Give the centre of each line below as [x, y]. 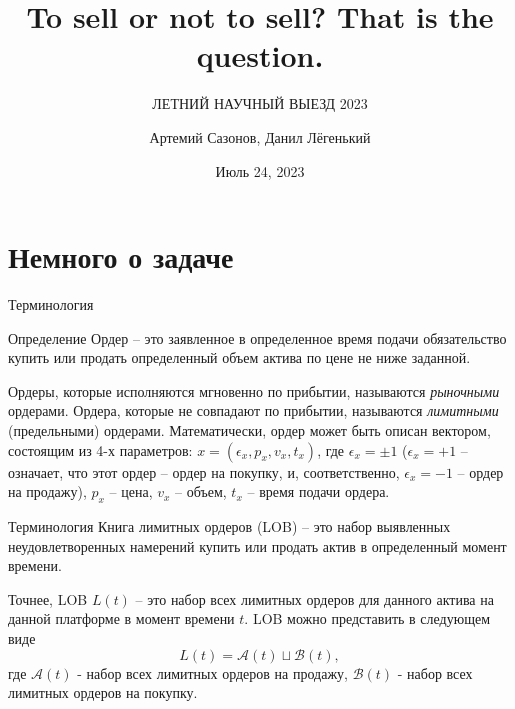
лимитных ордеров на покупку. [103, 692]
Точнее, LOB [48, 598]
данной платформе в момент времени [121, 618]
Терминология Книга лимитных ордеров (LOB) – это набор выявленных [229, 525]
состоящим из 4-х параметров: [100, 449]
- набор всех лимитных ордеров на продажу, [212, 672]
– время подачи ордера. [318, 491]
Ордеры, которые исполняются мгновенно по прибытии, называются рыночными [254, 390]
